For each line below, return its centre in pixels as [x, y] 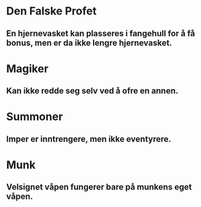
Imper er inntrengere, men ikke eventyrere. [89, 139]
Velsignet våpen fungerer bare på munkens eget [99, 187]
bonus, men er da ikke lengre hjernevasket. [89, 43]
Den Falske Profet [51, 11]
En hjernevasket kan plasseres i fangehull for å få [101, 33]
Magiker [27, 68]
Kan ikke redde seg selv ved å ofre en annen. [92, 91]
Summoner [35, 117]
